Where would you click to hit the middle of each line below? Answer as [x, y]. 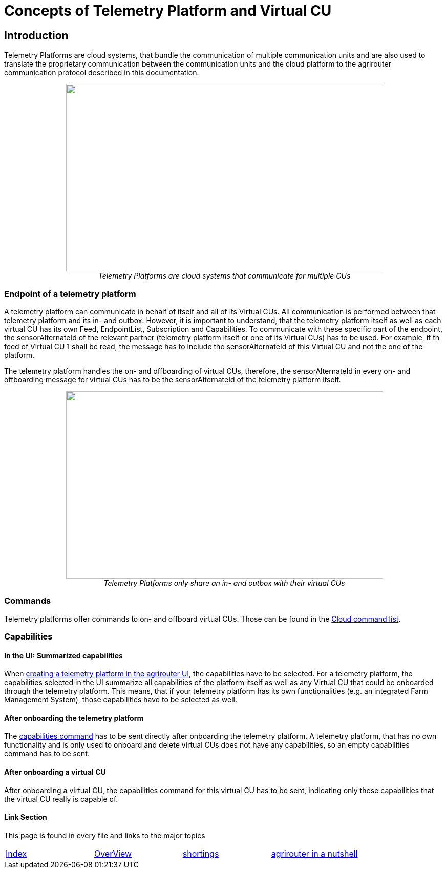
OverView [113, 853]
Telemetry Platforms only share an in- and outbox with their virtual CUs [224, 583]
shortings [201, 853]
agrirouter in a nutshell [314, 853]
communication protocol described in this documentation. [102, 73]
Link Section [26, 817]
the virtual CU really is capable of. [61, 799]
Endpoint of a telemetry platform [70, 294]
